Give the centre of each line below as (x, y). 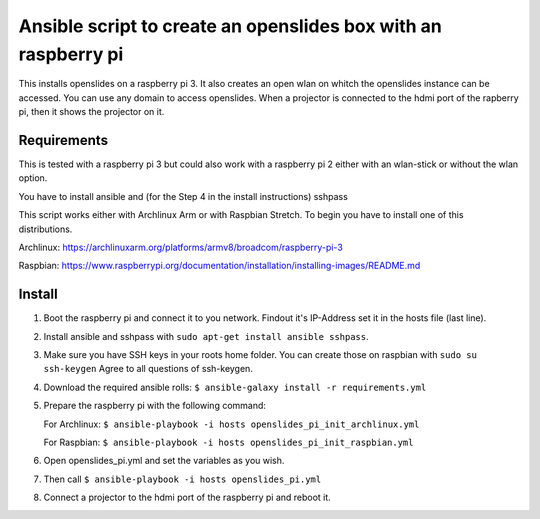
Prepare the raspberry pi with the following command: (155, 406)
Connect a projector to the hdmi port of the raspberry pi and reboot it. (187, 497)
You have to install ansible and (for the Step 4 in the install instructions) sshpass (183, 196)
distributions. (45, 229)
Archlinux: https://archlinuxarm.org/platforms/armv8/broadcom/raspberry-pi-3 (181, 247)
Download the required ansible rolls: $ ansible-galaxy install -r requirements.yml (235, 387)
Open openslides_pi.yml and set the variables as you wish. (164, 461)
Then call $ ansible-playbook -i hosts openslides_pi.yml (182, 479)
